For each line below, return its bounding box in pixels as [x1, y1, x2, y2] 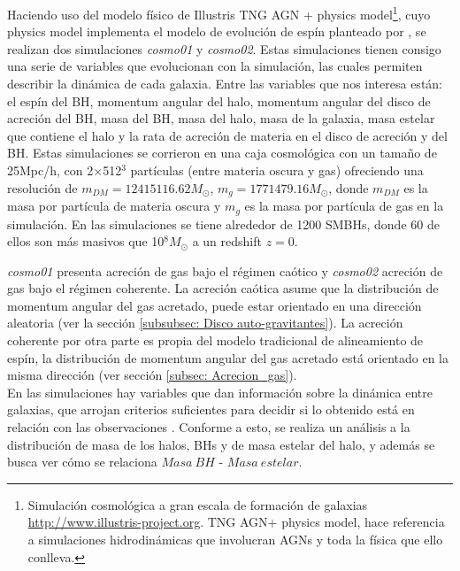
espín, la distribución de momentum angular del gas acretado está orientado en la [7, 348, 449, 367]
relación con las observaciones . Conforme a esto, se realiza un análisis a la [7, 418, 410, 436]
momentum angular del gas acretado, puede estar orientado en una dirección [7, 296, 422, 314]
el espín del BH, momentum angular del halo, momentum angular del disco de [7, 91, 431, 110]
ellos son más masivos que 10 [7, 232, 165, 251]
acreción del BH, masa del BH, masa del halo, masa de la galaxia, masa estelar [7, 109, 435, 127]
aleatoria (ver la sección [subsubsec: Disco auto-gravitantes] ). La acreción [7, 313, 403, 332]
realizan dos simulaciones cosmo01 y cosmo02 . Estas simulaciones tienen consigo [7, 39, 441, 58]
